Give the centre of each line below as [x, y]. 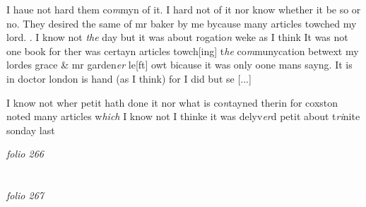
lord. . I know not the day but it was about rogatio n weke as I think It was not [177, 37]
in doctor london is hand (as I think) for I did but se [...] [129, 78]
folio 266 [25, 154]
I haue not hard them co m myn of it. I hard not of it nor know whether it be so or [184, 9]
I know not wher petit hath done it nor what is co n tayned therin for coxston [172, 102]
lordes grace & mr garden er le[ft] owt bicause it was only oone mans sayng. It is [179, 65]
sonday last [31, 130]
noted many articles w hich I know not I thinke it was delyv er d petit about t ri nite [183, 116]
